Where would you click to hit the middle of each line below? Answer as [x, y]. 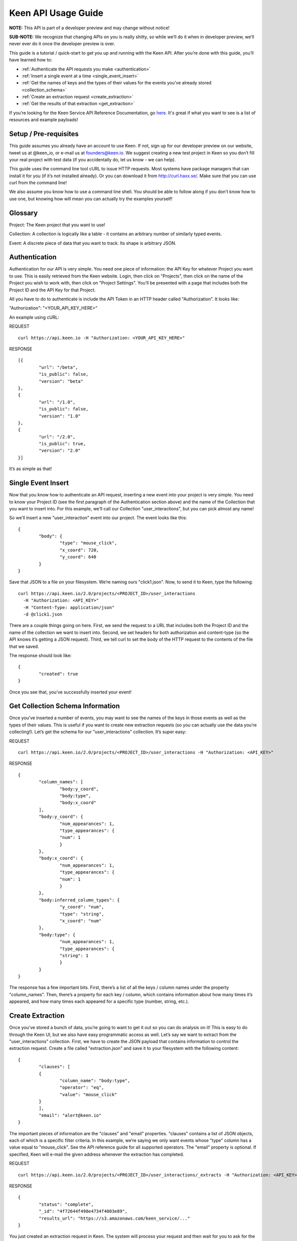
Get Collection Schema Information [65, 706]
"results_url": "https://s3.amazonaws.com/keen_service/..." [115, 1218]
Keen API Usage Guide [56, 13]
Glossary [24, 213]
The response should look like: [40, 655]
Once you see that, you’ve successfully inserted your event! [70, 692]
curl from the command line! [38, 183]
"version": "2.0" [60, 451]
